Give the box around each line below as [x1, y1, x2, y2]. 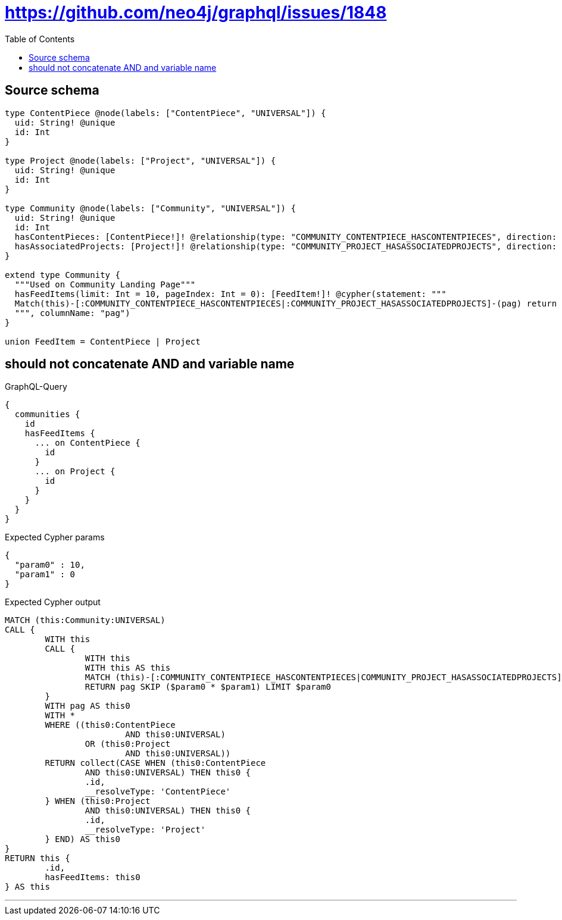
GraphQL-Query [5, 381, 67, 392]
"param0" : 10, [14, 560, 85, 570]
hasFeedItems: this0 [45, 872, 140, 883]
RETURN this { [5, 853, 70, 863]
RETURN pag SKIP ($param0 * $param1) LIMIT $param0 [85, 682, 331, 692]
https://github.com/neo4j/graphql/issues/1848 [5, 2, 387, 23]
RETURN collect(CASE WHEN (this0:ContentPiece [45, 758, 266, 768]
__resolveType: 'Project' [85, 825, 206, 835]
